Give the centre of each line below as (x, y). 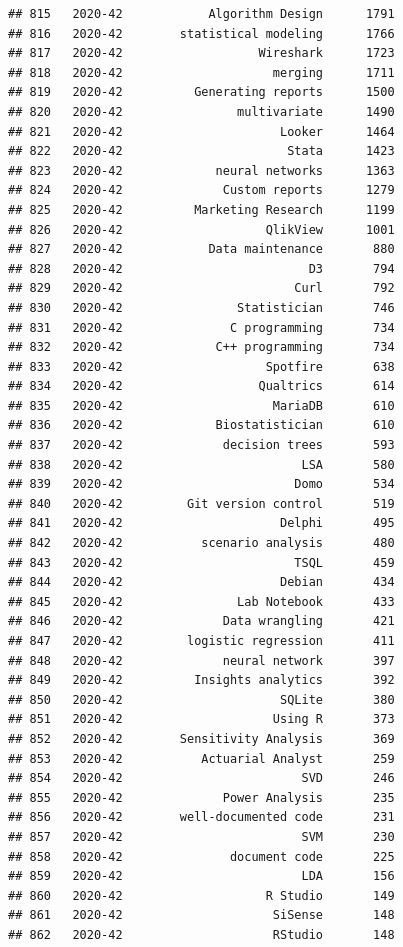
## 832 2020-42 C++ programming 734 (201, 347)
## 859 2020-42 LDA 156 (201, 876)
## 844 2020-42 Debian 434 (201, 582)
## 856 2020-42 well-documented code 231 (201, 817)
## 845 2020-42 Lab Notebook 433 (201, 601)
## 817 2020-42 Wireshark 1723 (201, 53)
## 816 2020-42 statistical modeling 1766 (201, 33)
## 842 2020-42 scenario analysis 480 (201, 543)
